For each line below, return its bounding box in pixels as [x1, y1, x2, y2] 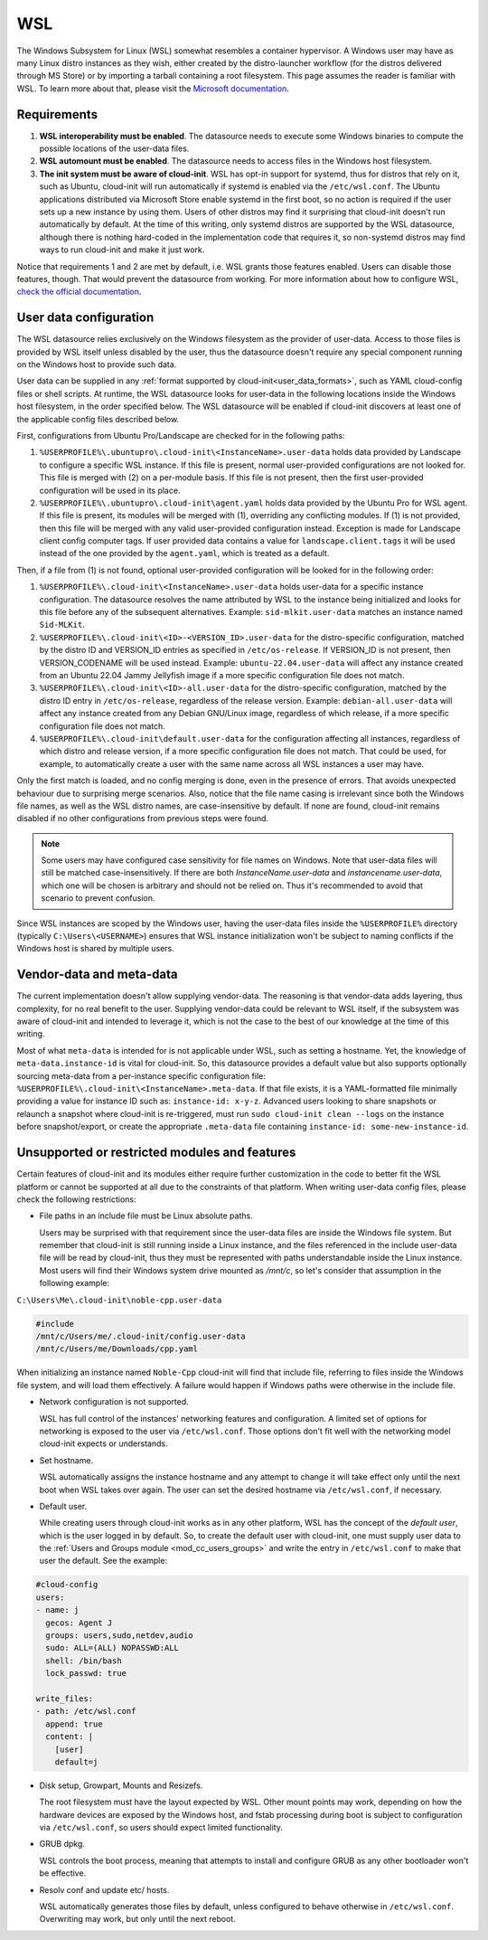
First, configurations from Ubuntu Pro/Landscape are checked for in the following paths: [16, 430, 345, 440]
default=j [54, 1756, 99, 1767]
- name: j [35, 1605, 80, 1615]
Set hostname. [39, 1454, 94, 1465]
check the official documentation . [16, 286, 142, 298]
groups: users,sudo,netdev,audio [45, 1631, 193, 1641]
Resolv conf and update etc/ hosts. [39, 1884, 170, 1895]
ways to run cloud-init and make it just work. [39, 244, 205, 255]
